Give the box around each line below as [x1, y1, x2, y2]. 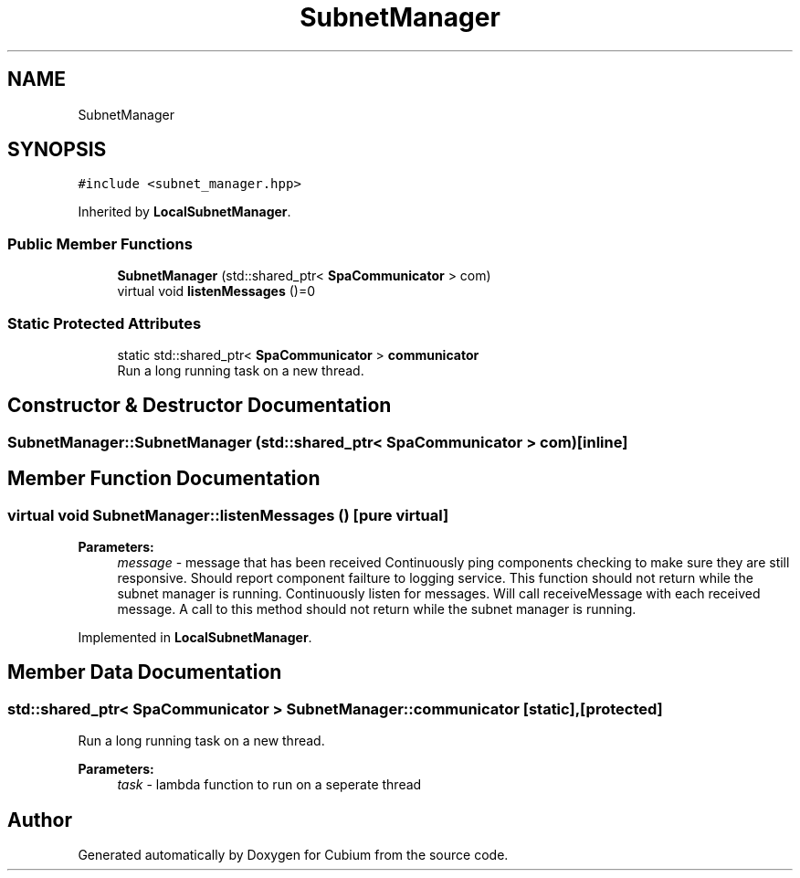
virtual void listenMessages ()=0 [117, 283, 316, 300]
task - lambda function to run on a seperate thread [117, 777, 422, 793]
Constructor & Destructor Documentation [7, 394, 392, 418]
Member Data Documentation [7, 661, 282, 684]
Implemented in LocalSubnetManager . [78, 629, 312, 645]
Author [7, 808, 72, 831]
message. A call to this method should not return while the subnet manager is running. [117, 601, 637, 617]
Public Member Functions [7, 234, 193, 253]
